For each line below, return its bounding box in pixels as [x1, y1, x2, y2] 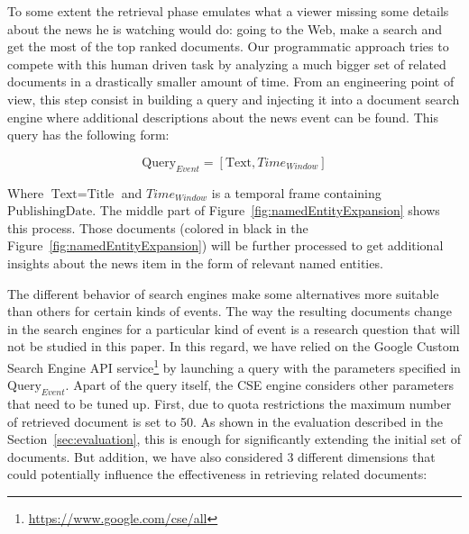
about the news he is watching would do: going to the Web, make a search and [7, 19, 443, 38]
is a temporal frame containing [211, 183, 382, 202]
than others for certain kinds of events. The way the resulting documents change [7, 302, 452, 321]
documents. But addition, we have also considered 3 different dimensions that [7, 447, 436, 466]
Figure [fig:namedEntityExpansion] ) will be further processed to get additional [7, 236, 444, 255]
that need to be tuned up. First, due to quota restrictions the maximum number [7, 394, 452, 412]
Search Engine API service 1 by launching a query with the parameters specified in [7, 355, 461, 376]
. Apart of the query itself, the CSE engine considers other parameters [65, 376, 455, 394]
